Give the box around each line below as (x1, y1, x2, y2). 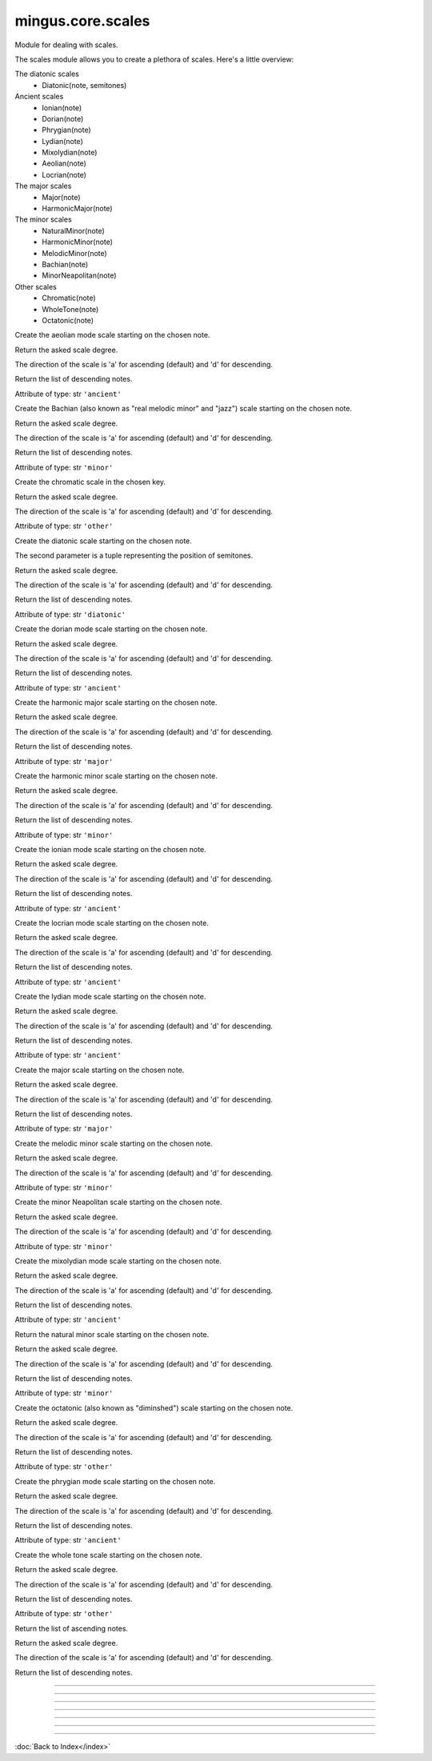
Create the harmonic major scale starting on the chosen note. (14, 698, 218, 707)
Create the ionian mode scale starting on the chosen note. (14, 844, 207, 854)
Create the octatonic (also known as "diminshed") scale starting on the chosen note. (14, 1403, 294, 1412)
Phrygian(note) (42, 125, 91, 135)
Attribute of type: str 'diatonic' (14, 609, 126, 619)
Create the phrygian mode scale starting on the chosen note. (14, 1476, 216, 1486)
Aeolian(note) (42, 158, 87, 168)
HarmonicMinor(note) (42, 237, 114, 247)
